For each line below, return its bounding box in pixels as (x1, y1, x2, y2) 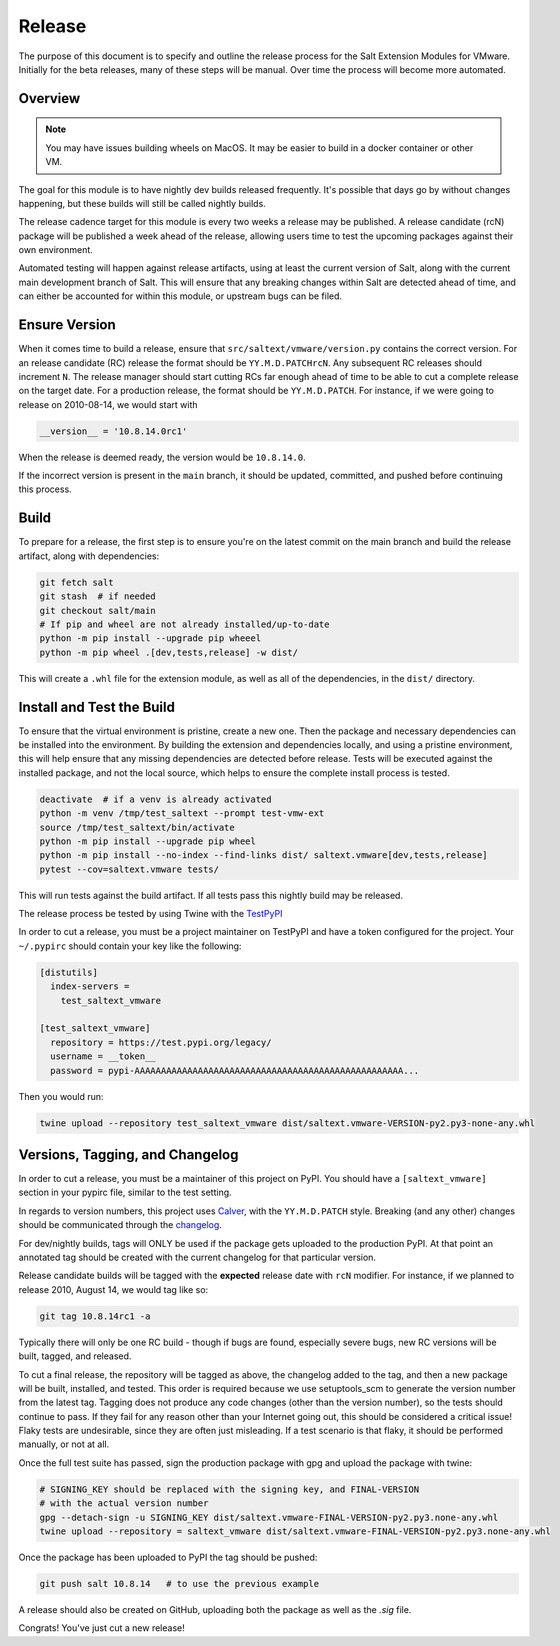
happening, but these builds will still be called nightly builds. (18, 197, 267, 209)
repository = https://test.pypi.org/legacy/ (50, 1036, 272, 1048)
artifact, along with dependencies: (18, 550, 160, 562)
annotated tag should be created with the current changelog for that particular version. (18, 1251, 377, 1263)
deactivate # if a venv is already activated (39, 793, 272, 805)
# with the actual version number (39, 1498, 209, 1509)
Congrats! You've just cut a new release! (18, 1622, 185, 1634)
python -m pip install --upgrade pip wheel (39, 835, 257, 847)
